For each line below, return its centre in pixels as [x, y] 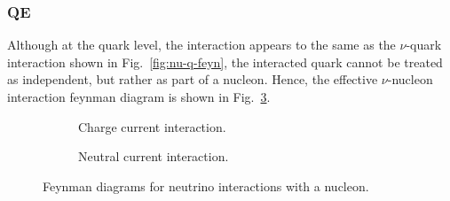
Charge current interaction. [152, 126]
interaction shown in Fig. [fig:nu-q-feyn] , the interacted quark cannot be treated [225, 62]
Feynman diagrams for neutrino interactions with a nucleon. [206, 186]
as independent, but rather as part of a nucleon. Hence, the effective [193, 79]
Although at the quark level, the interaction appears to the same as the [201, 45]
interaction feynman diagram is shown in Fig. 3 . [139, 97]
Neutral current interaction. [154, 156]
